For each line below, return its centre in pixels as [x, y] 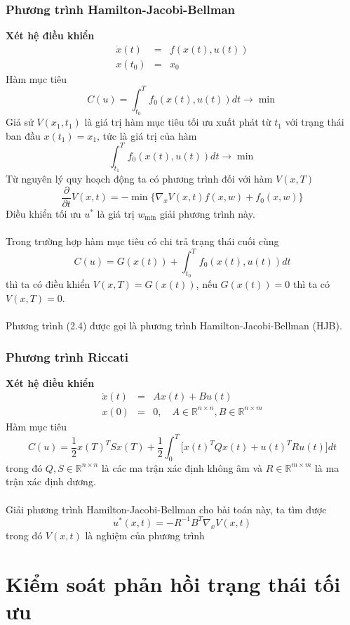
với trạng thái [315, 122]
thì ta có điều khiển [48, 284]
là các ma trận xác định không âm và [182, 467]
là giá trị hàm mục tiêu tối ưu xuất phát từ [178, 122]
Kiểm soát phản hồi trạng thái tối [173, 583]
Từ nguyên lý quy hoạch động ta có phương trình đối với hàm [139, 179]
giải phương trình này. [208, 213]
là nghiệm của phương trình [145, 535]
